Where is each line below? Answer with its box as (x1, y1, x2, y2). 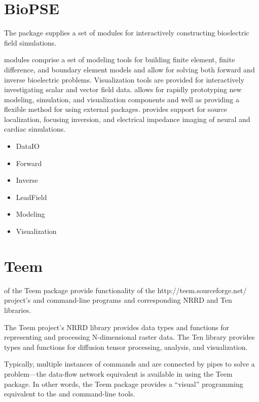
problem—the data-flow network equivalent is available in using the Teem (4, 368, 233, 379)
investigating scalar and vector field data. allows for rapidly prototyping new (4, 84, 242, 95)
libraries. (4, 304, 31, 315)
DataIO (16, 141, 40, 151)
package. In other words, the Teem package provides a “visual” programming (4, 378, 243, 389)
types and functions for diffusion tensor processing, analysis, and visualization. (4, 341, 248, 352)
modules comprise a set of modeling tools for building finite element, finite (4, 54, 235, 65)
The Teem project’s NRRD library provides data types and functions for (4, 321, 230, 332)
